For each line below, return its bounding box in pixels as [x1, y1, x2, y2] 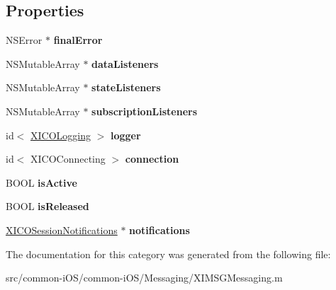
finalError [53, 33, 103, 47]
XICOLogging [30, 127, 91, 142]
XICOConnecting [30, 151, 106, 166]
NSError [6, 33, 43, 47]
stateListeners [91, 80, 161, 95]
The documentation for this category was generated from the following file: [6, 246, 331, 261]
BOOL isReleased [6, 199, 89, 214]
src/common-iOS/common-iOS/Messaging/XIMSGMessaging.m [6, 270, 283, 285]
